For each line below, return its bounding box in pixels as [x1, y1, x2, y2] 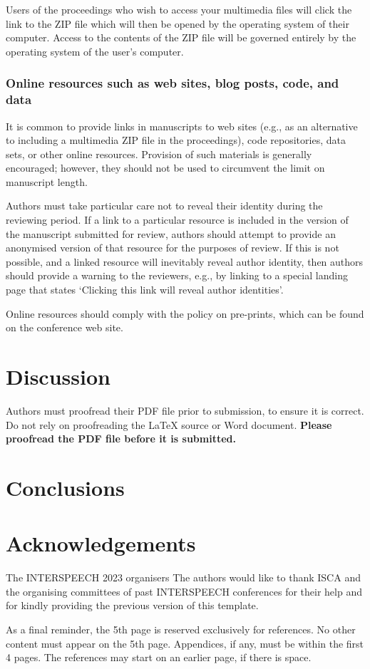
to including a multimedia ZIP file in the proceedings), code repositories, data [6, 133, 346, 147]
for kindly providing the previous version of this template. [6, 598, 259, 613]
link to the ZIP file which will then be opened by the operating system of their [6, 16, 349, 31]
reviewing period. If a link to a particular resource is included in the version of [6, 212, 349, 227]
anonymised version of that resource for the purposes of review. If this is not [6, 240, 339, 255]
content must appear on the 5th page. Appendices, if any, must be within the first [6, 636, 364, 650]
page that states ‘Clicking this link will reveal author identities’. [6, 282, 284, 297]
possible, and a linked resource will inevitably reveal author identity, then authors [6, 254, 364, 269]
